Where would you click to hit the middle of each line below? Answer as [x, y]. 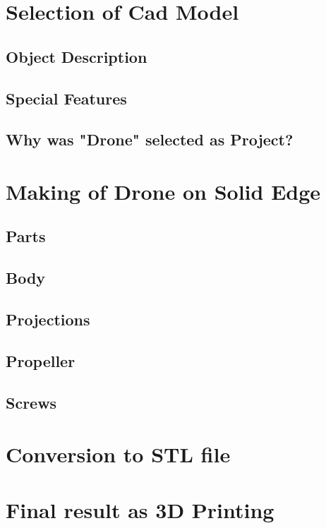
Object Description [77, 56]
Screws [31, 402]
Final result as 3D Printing [140, 509]
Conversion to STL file [118, 454]
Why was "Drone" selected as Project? [150, 139]
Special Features [66, 98]
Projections [48, 319]
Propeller [41, 360]
